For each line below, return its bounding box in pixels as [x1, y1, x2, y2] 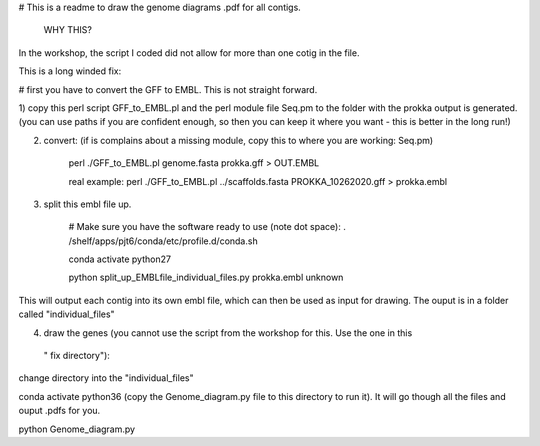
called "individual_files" [18, 308, 115, 320]
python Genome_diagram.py [18, 423, 135, 435]
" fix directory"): [43, 350, 110, 362]
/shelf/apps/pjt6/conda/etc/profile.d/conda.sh [68, 235, 259, 247]
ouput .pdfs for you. [18, 405, 101, 417]
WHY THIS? [43, 24, 92, 36]
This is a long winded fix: [18, 65, 122, 77]
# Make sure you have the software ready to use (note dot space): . [68, 221, 347, 233]
